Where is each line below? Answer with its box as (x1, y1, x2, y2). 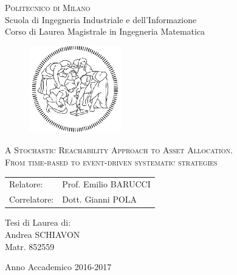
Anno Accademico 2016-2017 (5, 260, 112, 273)
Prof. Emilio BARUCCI (62, 178, 151, 190)
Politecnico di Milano (5, 1, 91, 13)
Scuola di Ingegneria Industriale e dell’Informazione (5, 13, 197, 26)
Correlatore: (9, 193, 54, 206)
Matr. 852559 (5, 240, 55, 252)
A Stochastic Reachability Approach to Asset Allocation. (5, 144, 233, 156)
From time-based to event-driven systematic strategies (5, 156, 218, 169)
